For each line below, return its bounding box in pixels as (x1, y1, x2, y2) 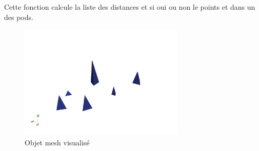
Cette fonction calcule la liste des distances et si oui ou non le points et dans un (4, 2, 255, 12)
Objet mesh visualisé (25, 137, 90, 148)
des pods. (4, 11, 33, 22)
